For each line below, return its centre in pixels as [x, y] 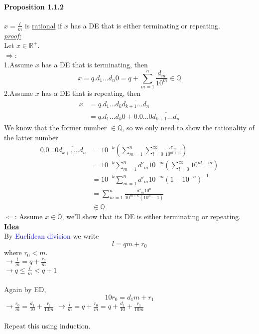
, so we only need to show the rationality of [188, 128]
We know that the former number [56, 128]
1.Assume [19, 65]
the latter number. [32, 137]
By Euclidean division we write [52, 236]
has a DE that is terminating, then [95, 65]
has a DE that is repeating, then [91, 93]
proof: [13, 35]
